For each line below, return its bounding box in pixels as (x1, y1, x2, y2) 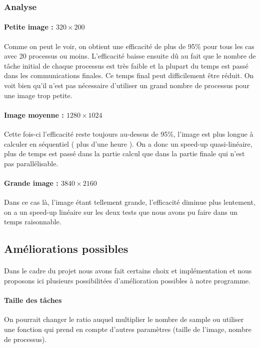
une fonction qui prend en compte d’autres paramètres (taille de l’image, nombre (4, 323, 251, 334)
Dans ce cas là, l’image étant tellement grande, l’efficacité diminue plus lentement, (4, 197, 255, 207)
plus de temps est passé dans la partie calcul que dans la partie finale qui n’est (4, 148, 245, 159)
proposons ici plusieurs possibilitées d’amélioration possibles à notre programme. (4, 275, 250, 285)
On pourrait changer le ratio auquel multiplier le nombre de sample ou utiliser (4, 314, 244, 324)
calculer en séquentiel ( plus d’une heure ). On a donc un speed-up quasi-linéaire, (4, 138, 252, 149)
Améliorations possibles (4, 241, 128, 256)
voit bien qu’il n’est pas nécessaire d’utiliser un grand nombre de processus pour (4, 80, 249, 91)
